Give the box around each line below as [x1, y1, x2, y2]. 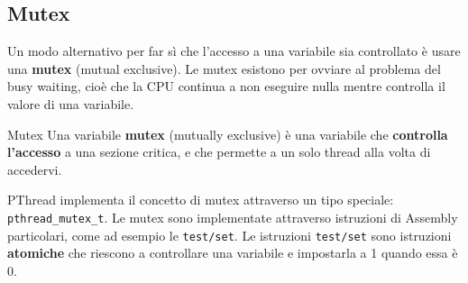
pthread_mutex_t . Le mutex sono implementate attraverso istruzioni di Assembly [7, 207, 458, 226]
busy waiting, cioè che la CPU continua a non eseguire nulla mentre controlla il [7, 77, 445, 96]
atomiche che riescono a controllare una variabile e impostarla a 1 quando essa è [7, 243, 458, 262]
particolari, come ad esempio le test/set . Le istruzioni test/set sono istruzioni [7, 225, 452, 244]
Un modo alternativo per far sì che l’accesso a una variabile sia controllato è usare [7, 41, 461, 60]
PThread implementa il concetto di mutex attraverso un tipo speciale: [7, 190, 394, 209]
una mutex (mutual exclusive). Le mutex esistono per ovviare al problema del [7, 59, 441, 78]
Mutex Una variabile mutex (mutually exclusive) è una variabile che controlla [7, 124, 448, 143]
